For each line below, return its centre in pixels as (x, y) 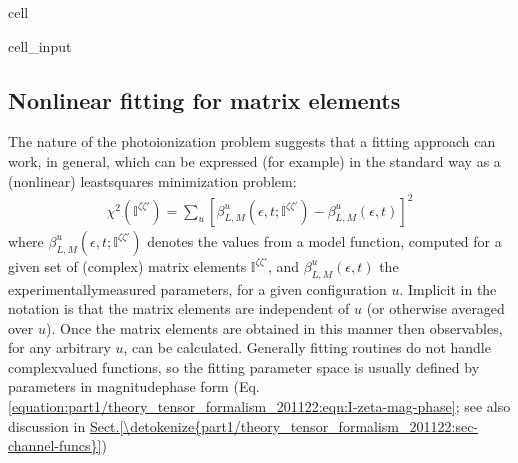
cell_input (40, 45)
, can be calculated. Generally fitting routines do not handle (307, 347)
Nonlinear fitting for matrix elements (204, 99)
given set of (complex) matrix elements (127, 265)
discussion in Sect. (64, 425)
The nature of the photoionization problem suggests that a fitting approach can (252, 141)
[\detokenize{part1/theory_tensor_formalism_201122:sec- (299, 425)
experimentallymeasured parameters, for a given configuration (197, 288)
